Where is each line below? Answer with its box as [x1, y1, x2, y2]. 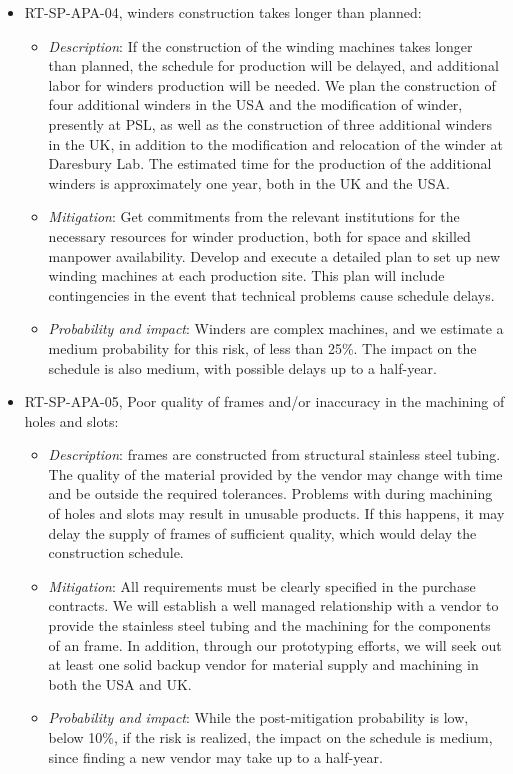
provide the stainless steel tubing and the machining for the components [48, 615, 491, 636]
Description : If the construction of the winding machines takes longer [48, 35, 473, 56]
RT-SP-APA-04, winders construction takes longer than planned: [24, 2, 422, 22]
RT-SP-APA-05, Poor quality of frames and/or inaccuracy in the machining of [24, 391, 505, 412]
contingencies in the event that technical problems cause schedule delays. [48, 284, 495, 305]
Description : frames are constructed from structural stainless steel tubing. [48, 444, 501, 465]
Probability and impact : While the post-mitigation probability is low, [48, 707, 469, 728]
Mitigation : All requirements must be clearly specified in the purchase [48, 575, 476, 596]
